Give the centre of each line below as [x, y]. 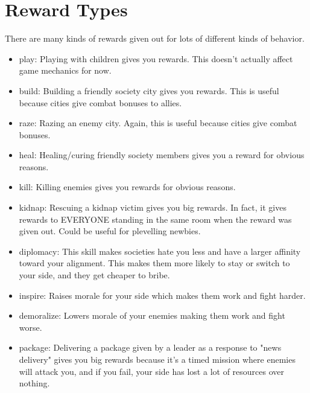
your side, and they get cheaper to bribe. [94, 275]
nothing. [34, 383]
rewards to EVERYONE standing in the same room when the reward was [155, 219]
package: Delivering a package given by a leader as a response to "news [150, 347]
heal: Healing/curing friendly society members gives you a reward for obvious [162, 155]
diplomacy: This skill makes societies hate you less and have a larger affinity [160, 251]
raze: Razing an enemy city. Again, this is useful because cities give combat [158, 123]
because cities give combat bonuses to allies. [100, 102]
